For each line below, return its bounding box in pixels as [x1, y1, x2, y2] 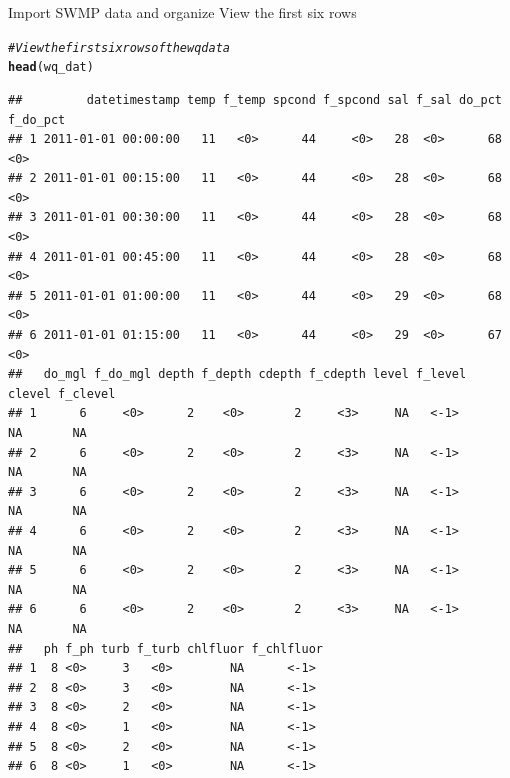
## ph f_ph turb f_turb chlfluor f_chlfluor [8, 641, 323, 656]
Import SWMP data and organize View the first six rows [8, 2, 357, 22]
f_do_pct [8, 112, 66, 127]
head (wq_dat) [8, 60, 94, 75]
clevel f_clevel [8, 386, 116, 401]
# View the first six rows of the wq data [8, 40, 230, 55]
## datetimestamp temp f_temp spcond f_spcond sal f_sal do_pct [8, 92, 502, 107]
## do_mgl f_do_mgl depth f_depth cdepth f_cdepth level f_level [8, 367, 467, 382]
